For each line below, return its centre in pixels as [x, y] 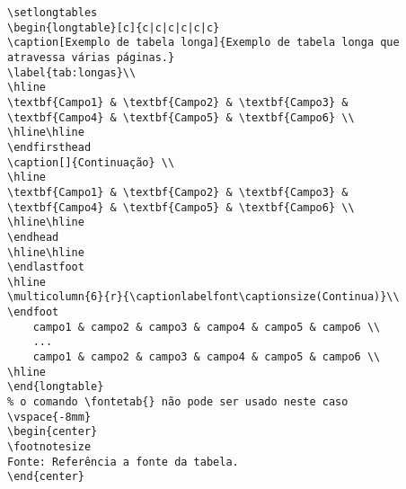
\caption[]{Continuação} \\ [91, 162]
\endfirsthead [49, 147]
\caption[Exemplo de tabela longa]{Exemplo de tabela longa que [203, 43]
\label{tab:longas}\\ [72, 72]
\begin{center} [53, 432]
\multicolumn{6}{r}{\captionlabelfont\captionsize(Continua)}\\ [203, 297]
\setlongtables [53, 13]
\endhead [33, 237]
